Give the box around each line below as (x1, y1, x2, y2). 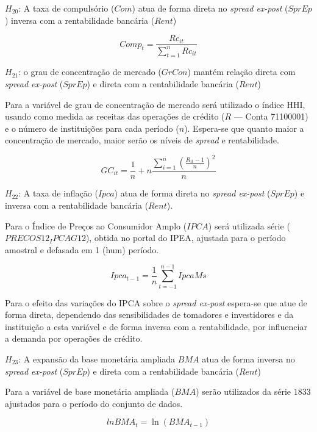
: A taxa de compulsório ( (18, 2, 115, 14)
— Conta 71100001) (233, 110, 308, 123)
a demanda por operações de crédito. (5, 332, 143, 345)
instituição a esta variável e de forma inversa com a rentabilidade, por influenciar (5, 320, 307, 333)
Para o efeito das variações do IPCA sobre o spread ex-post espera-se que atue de (5, 296, 307, 309)
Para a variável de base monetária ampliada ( (5, 385, 175, 398)
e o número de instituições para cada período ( (5, 121, 179, 134)
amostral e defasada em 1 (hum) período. (5, 243, 159, 256)
